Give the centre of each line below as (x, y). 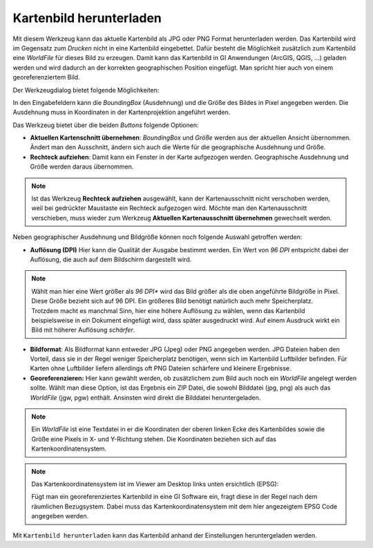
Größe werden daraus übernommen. (82, 167)
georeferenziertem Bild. (46, 77)
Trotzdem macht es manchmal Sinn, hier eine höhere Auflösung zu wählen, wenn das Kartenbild (168, 310)
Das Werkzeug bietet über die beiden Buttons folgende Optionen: (106, 125)
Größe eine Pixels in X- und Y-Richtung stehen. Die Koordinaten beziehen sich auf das (154, 439)
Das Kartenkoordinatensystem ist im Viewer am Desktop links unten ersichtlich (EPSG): (155, 484)
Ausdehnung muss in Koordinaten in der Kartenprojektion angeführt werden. (122, 112)
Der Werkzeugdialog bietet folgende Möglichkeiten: (86, 90)
